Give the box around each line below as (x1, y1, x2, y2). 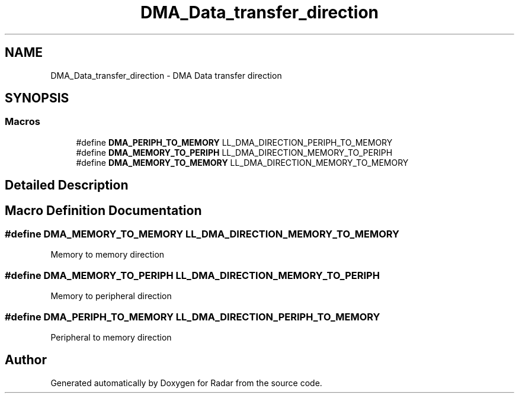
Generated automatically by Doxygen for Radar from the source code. (50, 377, 322, 388)
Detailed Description (5, 178, 129, 193)
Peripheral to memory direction (50, 332, 172, 342)
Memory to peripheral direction (50, 291, 172, 301)
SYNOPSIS (5, 91, 69, 106)
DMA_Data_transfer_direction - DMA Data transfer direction (50, 70, 282, 81)
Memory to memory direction (50, 249, 165, 260)
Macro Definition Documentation (5, 203, 202, 218)
